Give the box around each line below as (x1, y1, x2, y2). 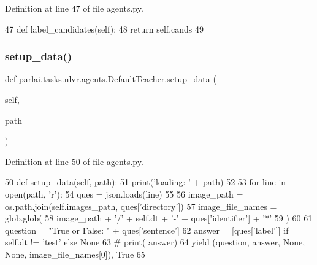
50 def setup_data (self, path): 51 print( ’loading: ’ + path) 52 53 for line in (5, 175, 286, 188)
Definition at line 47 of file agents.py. (5, 2, 143, 14)
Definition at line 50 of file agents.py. (5, 155, 143, 167)
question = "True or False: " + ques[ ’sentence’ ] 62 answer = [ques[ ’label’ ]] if (5, 223, 289, 236)
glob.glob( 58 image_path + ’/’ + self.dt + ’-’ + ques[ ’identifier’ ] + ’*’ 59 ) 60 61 (5, 212, 313, 225)
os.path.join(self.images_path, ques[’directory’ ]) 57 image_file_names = (5, 199, 277, 212)
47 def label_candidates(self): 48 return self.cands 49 (5, 22, 204, 35)
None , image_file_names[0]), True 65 (5, 247, 145, 260)
